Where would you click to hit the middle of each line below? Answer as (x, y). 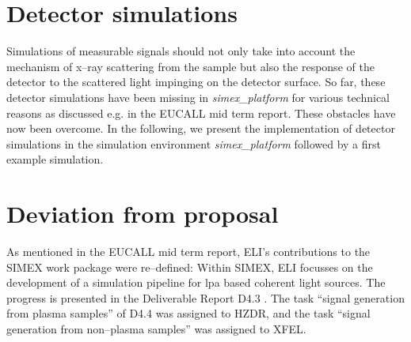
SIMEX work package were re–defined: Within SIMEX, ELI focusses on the (190, 267)
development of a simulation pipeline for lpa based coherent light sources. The (196, 282)
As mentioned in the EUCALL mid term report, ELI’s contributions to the (188, 251)
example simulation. (55, 159)
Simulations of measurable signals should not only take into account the (181, 51)
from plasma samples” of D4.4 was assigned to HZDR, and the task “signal (188, 313)
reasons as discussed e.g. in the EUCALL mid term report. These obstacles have (201, 113)
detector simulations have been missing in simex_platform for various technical (198, 97)
